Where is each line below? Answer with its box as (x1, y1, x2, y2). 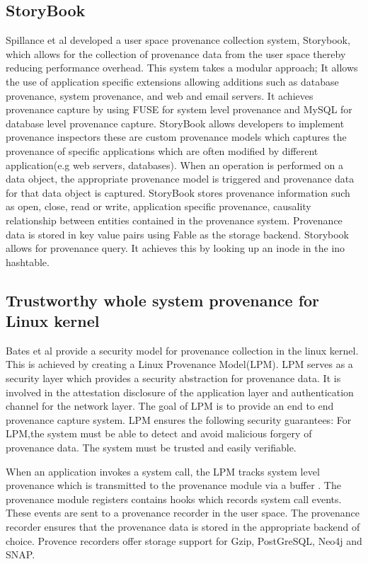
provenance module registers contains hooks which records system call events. (6, 491, 342, 506)
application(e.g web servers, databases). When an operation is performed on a (6, 157, 343, 172)
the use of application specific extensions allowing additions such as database (6, 74, 339, 88)
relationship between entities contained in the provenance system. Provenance (6, 212, 343, 227)
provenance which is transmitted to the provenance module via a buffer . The (6, 478, 341, 493)
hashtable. (6, 254, 50, 269)
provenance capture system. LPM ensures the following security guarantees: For (6, 412, 352, 427)
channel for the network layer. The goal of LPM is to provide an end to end (6, 398, 334, 413)
